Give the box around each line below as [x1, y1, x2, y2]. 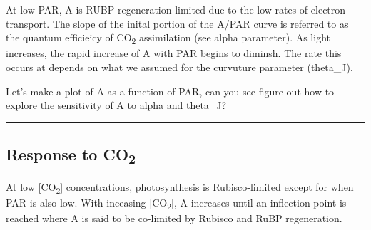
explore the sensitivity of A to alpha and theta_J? [6, 98, 227, 113]
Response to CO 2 [6, 143, 136, 168]
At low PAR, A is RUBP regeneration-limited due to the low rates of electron [6, 2, 346, 16]
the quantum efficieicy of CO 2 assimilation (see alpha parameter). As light [6, 30, 330, 46]
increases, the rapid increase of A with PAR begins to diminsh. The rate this [6, 46, 342, 61]
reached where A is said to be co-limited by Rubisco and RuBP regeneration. [6, 211, 342, 226]
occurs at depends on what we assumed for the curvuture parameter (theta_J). [6, 59, 353, 74]
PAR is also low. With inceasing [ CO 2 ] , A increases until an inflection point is [6, 195, 347, 212]
